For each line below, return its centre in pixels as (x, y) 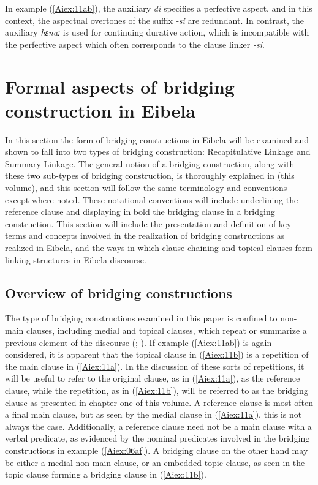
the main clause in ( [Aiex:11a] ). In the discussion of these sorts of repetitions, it (155, 366)
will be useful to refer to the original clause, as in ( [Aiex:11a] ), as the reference (153, 378)
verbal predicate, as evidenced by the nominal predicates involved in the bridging (157, 438)
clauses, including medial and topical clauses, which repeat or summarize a (166, 330)
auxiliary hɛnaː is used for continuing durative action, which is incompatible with (157, 32)
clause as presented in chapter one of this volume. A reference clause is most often (159, 402)
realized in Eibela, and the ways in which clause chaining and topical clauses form (159, 248)
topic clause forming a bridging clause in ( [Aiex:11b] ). (106, 474)
